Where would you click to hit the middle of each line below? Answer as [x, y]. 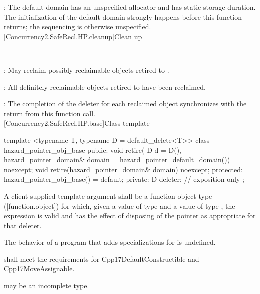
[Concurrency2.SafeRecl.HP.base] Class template [77, 123]
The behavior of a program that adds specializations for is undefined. [110, 242]
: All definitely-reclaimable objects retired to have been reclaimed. [105, 86]
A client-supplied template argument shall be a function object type [108, 196]
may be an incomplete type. [47, 286]
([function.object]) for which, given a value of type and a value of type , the [120, 206]
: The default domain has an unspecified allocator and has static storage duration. [130, 7]
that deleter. [23, 225]
